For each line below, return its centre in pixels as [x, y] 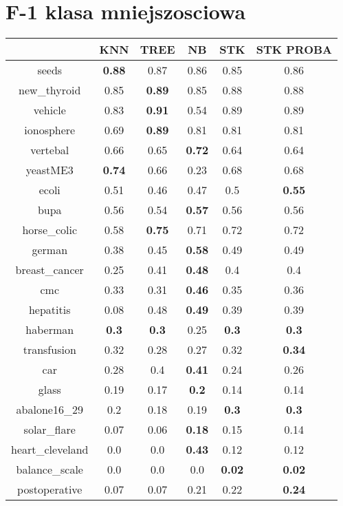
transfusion [49, 350]
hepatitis [49, 310]
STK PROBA [294, 50]
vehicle [49, 110]
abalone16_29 [49, 410]
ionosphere [50, 130]
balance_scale [49, 470]
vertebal [50, 150]
